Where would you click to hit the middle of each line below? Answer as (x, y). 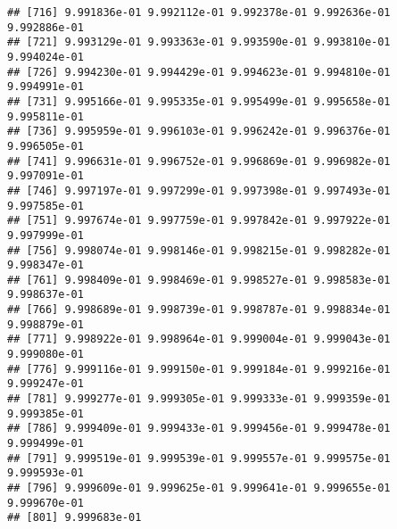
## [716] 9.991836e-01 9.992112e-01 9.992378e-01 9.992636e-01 (199, 12)
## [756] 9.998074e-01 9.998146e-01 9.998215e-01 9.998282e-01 (199, 250)
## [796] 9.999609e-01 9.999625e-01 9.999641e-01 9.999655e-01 (199, 488)
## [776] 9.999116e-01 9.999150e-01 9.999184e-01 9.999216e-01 (199, 369)
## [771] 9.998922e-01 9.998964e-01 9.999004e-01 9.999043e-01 (199, 339)
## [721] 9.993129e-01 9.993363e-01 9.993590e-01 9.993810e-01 (199, 42)
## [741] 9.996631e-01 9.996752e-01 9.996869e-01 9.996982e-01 (199, 161)
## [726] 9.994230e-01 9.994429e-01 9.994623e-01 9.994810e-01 (199, 72)
